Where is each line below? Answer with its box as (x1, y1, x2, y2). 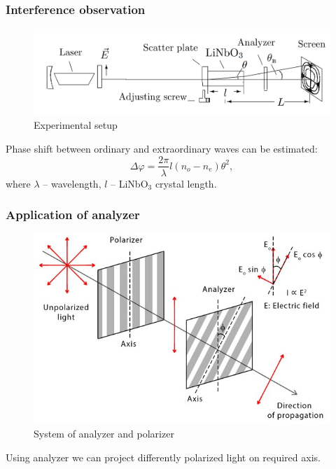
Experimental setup (34, 118, 118, 132)
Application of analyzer (6, 206, 140, 223)
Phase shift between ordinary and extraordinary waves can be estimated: (6, 141, 318, 155)
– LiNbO (111, 176, 148, 190)
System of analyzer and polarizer (34, 426, 174, 441)
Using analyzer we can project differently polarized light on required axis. (6, 449, 321, 464)
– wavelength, (43, 176, 101, 190)
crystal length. (155, 176, 217, 190)
